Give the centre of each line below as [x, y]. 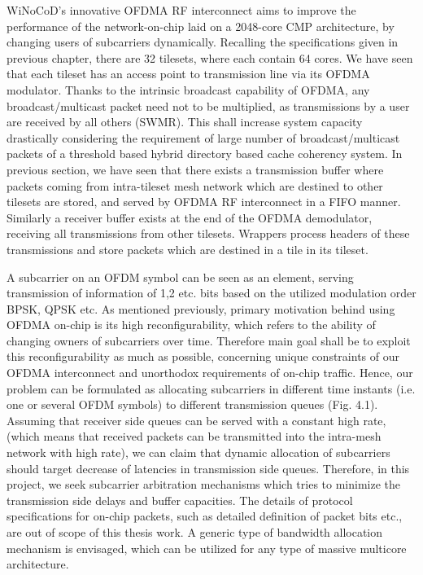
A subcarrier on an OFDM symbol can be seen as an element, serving [180, 277]
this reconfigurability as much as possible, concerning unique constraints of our [203, 356]
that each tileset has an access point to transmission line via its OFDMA [188, 74]
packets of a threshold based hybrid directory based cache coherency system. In [205, 154]
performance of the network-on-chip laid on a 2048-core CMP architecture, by [201, 26]
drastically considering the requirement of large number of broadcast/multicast [203, 137]
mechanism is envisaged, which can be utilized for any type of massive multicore [207, 548]
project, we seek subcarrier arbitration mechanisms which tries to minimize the [204, 484]
